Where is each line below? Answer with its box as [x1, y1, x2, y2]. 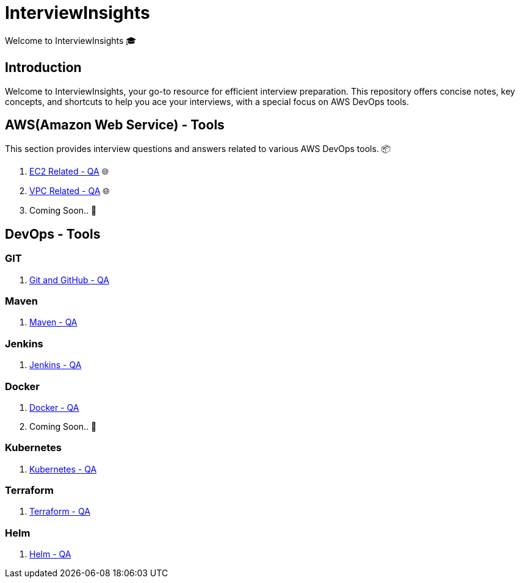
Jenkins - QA [29, 360, 82, 371]
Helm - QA [29, 549, 71, 560]
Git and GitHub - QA [29, 274, 109, 285]
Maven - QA [29, 317, 78, 328]
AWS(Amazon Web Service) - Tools [5, 117, 225, 133]
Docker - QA [29, 402, 79, 413]
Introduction [5, 60, 82, 76]
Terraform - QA [29, 506, 90, 517]
